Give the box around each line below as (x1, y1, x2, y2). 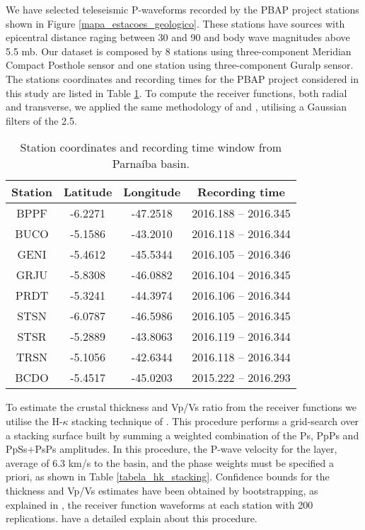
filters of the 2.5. (6, 113, 77, 128)
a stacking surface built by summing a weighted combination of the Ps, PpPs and (6, 427, 359, 442)
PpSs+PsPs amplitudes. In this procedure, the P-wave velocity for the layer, (6, 441, 337, 456)
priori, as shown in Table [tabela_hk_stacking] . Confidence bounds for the (6, 469, 330, 484)
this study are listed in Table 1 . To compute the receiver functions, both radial (6, 85, 347, 100)
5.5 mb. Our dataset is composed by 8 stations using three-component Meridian (6, 43, 352, 58)
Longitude (123, 184, 181, 201)
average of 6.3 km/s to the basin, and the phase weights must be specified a (6, 455, 335, 470)
